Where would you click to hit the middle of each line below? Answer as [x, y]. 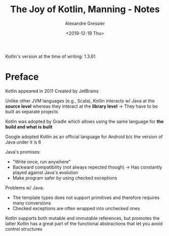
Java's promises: [23, 152]
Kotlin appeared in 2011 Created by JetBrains [52, 91]
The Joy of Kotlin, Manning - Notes [85, 9]
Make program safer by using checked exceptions [65, 178]
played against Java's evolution [45, 172]
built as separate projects [32, 111]
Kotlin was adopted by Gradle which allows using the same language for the [85, 121]
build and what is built [29, 127]
